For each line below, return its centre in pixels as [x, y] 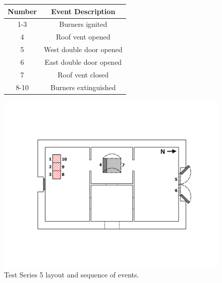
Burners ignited [83, 24]
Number [22, 11]
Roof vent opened [83, 37]
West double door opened [83, 49]
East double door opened [83, 62]
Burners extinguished [83, 87]
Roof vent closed [83, 74]
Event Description [83, 11]
